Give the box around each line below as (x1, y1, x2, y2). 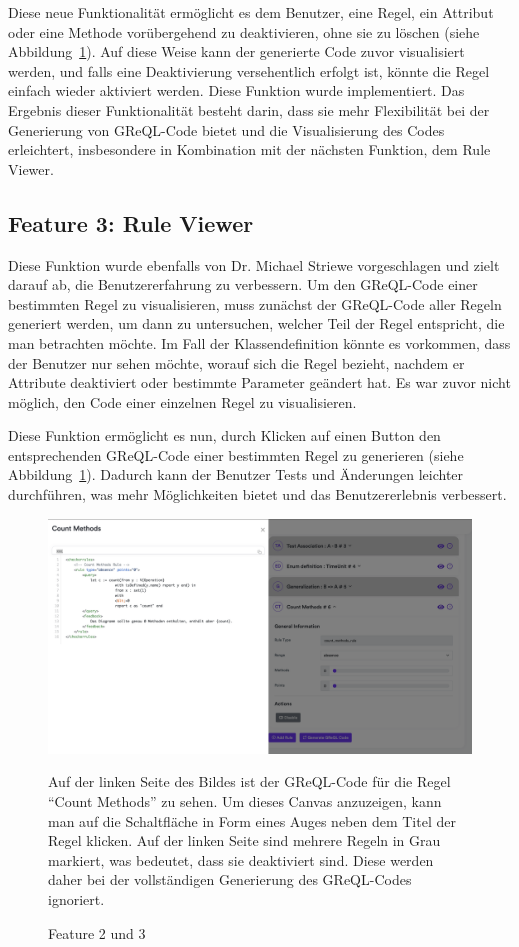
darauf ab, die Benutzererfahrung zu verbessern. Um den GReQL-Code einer (8, 274, 478, 295)
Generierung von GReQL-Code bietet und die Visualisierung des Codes (8, 119, 445, 140)
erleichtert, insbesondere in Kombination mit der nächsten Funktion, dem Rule (8, 139, 491, 160)
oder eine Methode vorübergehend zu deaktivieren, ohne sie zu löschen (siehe (8, 21, 480, 42)
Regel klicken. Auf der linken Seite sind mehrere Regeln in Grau (48, 830, 441, 851)
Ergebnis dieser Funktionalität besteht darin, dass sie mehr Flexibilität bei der (8, 99, 490, 120)
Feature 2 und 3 (48, 922, 146, 943)
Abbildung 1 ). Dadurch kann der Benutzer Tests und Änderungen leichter (8, 464, 464, 485)
